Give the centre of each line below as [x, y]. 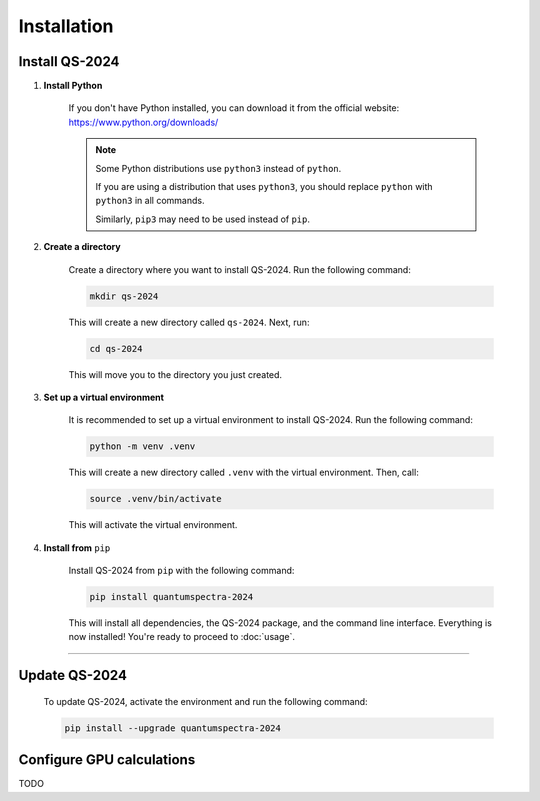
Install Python [73, 86]
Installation [66, 26]
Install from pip [77, 547]
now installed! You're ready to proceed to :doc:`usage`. [181, 637]
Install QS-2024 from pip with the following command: [181, 571]
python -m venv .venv [142, 446]
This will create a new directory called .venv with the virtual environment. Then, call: [243, 472]
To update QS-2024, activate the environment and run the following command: [206, 701]
